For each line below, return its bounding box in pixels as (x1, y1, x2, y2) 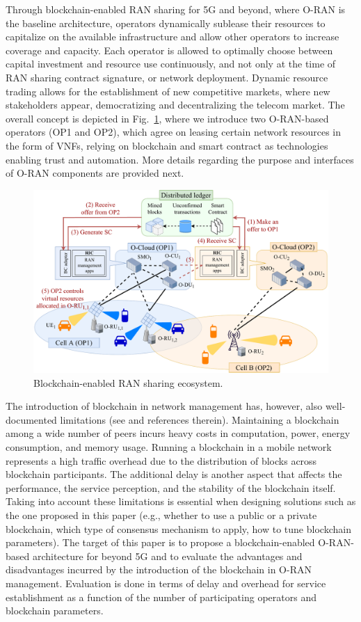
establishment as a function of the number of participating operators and (6, 589, 316, 604)
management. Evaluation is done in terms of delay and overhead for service (6, 575, 326, 590)
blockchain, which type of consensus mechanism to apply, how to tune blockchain (6, 521, 351, 536)
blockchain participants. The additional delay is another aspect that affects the (6, 467, 342, 481)
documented (6, 412, 57, 426)
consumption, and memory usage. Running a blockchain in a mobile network (6, 440, 332, 454)
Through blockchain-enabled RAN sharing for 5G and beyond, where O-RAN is (6, 2, 346, 16)
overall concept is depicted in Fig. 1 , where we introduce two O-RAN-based (6, 111, 329, 125)
